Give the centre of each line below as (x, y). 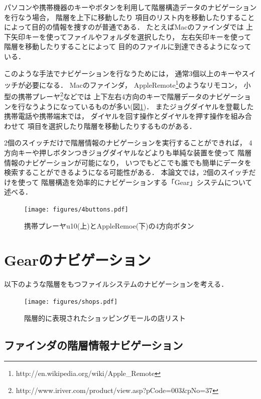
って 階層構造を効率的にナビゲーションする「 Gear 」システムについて (139, 182)
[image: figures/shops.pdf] (71, 302)
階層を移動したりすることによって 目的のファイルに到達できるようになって (128, 46)
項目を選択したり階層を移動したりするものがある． (112, 126)
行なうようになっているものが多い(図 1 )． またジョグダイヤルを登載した (136, 106)
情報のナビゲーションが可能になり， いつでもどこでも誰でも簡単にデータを (128, 162)
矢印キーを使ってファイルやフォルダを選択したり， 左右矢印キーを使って (131, 36)
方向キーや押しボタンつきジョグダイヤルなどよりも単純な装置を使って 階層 (128, 153)
